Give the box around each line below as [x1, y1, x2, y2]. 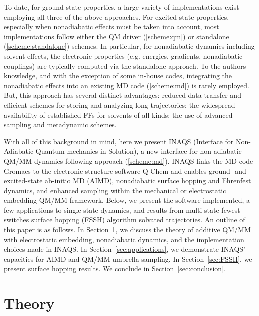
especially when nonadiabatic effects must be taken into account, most [4, 21, 219, 32]
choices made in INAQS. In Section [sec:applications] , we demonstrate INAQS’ [4, 244, 245, 254]
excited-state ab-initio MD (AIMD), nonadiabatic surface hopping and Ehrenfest [4, 175, 251, 186]
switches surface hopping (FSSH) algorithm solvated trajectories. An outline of [4, 214, 245, 225]
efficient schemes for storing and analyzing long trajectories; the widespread [4, 99, 235, 110]
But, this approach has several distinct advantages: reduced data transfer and [4, 90, 241, 100]
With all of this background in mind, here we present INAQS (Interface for [4, 136, 234, 146]
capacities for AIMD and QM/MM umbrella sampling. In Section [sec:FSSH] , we [4, 253, 252, 264]
